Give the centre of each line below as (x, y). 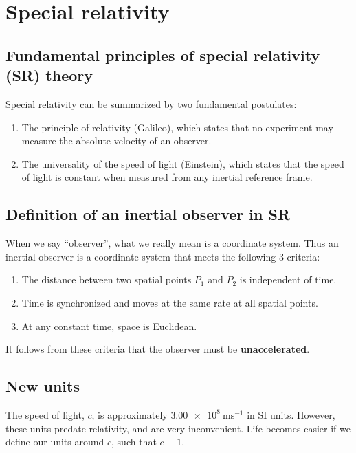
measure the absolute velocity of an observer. (116, 141)
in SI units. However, (291, 414)
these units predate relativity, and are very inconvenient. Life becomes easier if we (178, 428)
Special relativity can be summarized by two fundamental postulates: (151, 103)
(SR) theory (49, 75)
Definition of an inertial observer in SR (148, 214)
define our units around (55, 442)
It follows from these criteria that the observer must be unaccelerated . (158, 349)
